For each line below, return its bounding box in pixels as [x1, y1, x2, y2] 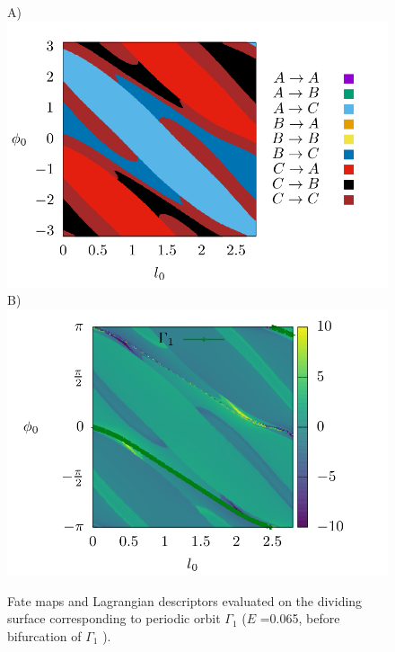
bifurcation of [7, 626, 82, 645]
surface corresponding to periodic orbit [7, 609, 221, 628]
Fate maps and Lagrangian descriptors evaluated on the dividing [7, 591, 363, 610]
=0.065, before [259, 609, 340, 628]
